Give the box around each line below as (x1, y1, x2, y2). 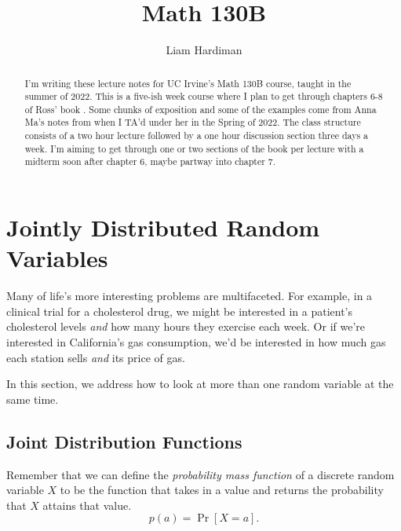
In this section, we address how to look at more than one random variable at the (6, 375, 394, 392)
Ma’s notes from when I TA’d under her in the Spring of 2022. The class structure (24, 115, 361, 129)
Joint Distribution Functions (6, 429, 242, 453)
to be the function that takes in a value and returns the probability (60, 482, 384, 498)
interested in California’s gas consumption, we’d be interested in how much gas (6, 334, 386, 350)
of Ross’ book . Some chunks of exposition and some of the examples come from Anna (24, 102, 377, 115)
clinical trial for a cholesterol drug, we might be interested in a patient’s (6, 302, 353, 319)
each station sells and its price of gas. (6, 349, 185, 365)
